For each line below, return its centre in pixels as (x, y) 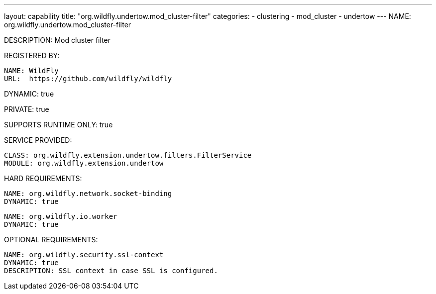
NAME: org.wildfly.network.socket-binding (88, 194)
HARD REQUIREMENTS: (43, 178)
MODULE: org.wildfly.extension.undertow (84, 163)
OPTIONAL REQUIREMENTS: (51, 240)
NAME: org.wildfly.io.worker (61, 216)
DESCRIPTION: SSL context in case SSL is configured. (111, 271)
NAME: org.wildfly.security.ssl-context (84, 255)
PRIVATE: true (27, 109)
